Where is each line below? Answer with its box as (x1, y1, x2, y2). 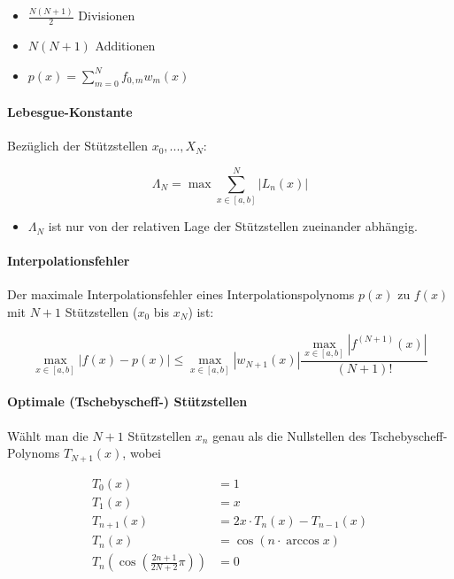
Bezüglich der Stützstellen (7, 136, 148, 155)
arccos (286, 535, 319, 548)
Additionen (95, 36, 156, 55)
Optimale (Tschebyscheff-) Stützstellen (7, 392, 248, 411)
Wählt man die (7, 426, 88, 444)
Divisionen (78, 6, 135, 25)
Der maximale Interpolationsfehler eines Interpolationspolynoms (7, 285, 355, 304)
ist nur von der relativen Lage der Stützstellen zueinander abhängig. (48, 217, 418, 235)
